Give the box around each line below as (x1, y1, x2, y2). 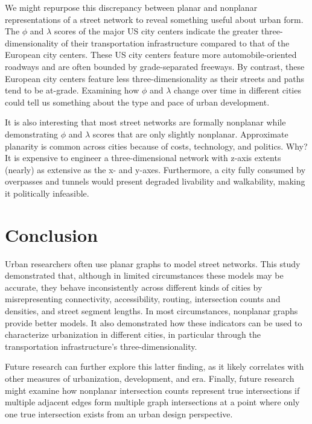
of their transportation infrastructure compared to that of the (61, 36, 290, 49)
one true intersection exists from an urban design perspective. (5, 407, 233, 420)
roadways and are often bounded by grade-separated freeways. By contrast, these (5, 60, 305, 72)
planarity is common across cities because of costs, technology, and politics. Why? (5, 139, 308, 152)
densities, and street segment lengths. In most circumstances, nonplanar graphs (5, 305, 298, 317)
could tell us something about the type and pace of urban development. (5, 95, 270, 108)
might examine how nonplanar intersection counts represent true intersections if (5, 384, 300, 396)
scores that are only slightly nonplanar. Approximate (92, 127, 288, 140)
